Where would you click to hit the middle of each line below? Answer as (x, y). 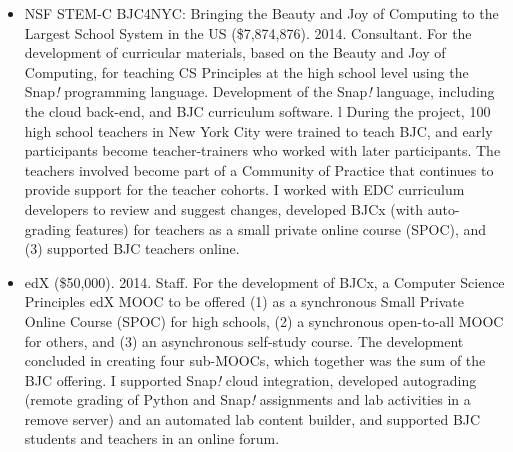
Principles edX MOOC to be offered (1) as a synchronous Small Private (244, 301)
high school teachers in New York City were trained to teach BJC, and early (258, 130)
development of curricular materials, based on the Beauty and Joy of (235, 52)
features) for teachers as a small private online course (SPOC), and (281, 228)
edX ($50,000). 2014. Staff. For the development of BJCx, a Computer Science (264, 281)
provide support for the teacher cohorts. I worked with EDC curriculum (244, 189)
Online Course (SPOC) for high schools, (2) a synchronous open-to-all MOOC (264, 320)
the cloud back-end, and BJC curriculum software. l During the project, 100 (257, 110)
